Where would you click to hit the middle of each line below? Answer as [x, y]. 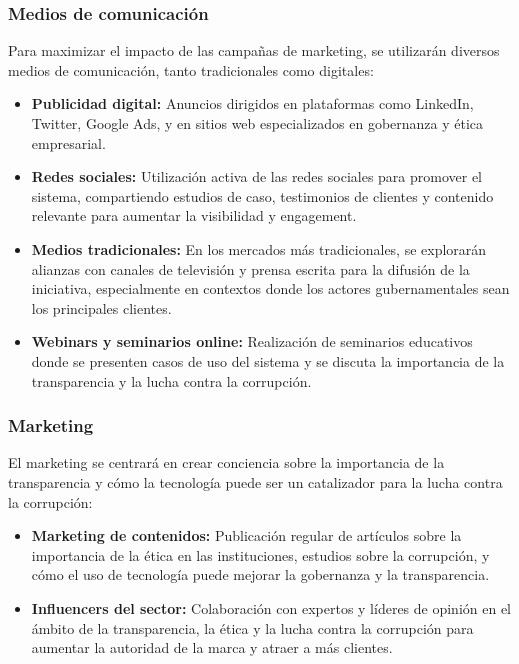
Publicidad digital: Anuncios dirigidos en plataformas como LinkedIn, [252, 103]
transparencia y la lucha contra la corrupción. [171, 380]
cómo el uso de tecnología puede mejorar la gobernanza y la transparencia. [260, 574]
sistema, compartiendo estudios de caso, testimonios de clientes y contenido [262, 195]
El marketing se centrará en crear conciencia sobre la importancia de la [226, 462]
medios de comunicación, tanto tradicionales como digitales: [191, 69]
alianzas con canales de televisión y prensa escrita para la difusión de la [250, 268]
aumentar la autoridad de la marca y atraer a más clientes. [212, 647]
